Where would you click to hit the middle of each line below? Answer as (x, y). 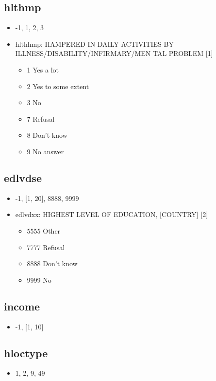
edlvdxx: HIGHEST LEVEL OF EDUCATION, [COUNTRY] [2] (112, 214)
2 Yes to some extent (58, 86)
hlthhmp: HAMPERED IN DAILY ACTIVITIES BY (94, 44)
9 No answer (45, 151)
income (22, 306)
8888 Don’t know (52, 263)
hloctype (26, 353)
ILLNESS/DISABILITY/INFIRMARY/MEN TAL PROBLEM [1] (114, 53)
